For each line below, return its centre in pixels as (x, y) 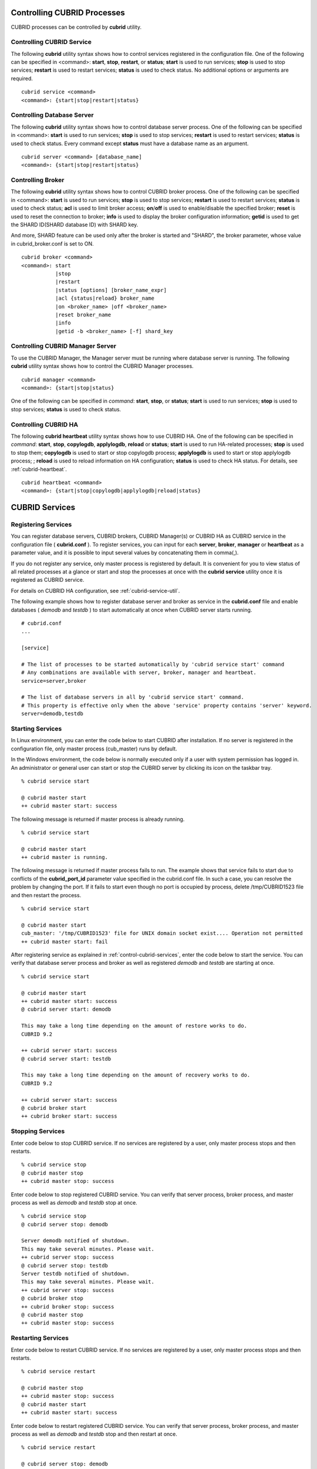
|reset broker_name (83, 315)
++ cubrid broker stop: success (68, 1307)
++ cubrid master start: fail (65, 941)
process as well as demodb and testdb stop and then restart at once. (94, 1434)
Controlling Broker (38, 180)
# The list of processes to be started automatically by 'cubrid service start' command (153, 664)
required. (22, 78)
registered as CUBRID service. (48, 580)
